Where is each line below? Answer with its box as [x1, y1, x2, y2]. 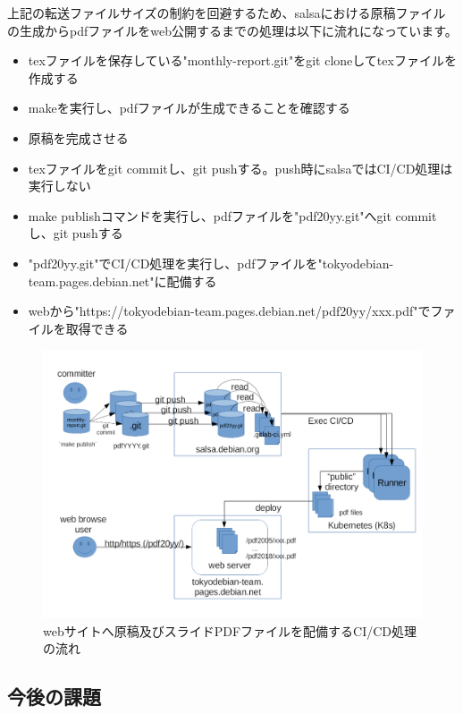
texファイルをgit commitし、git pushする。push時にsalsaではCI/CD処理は [28, 158, 453, 177]
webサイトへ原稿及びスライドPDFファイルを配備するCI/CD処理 [43, 621, 417, 640]
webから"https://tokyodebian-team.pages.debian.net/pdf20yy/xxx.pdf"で [28, 302, 431, 320]
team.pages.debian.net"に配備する [28, 271, 217, 290]
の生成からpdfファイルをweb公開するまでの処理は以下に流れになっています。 [7, 21, 458, 39]
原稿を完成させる [28, 128, 129, 147]
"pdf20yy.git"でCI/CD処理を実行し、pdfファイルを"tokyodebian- [28, 253, 394, 272]
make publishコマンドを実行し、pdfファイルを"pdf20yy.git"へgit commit [28, 206, 437, 225]
